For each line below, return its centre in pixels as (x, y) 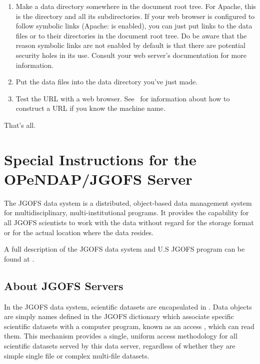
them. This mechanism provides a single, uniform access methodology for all (121, 336)
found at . (19, 258)
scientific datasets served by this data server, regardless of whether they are (120, 345)
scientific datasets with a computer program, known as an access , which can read (129, 326)
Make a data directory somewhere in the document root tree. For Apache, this (136, 6)
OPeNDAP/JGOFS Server (98, 179)
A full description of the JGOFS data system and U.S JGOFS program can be (124, 249)
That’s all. (20, 125)
